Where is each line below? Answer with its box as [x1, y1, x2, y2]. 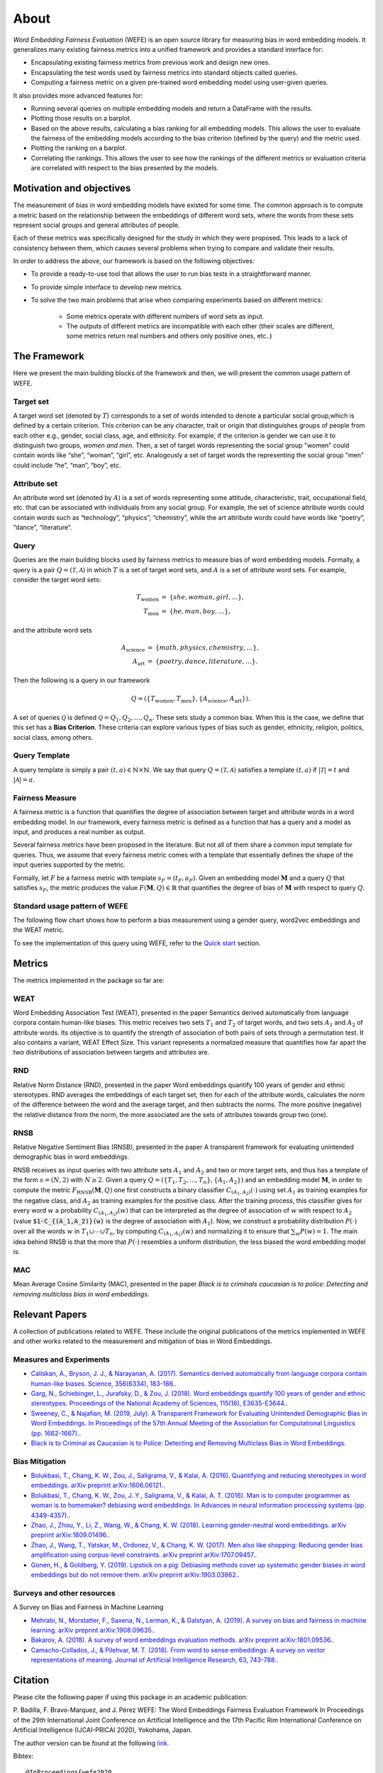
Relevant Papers [13, 1308, 87, 1321]
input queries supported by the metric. [13, 860, 126, 869]
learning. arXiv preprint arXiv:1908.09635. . [30, 1625, 155, 1634]
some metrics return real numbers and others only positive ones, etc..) [66, 332, 272, 340]
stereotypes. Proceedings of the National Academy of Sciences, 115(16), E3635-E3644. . [30, 1399, 288, 1408]
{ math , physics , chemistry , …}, [155, 643, 259, 652]
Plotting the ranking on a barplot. [30, 144, 127, 152]
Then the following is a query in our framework [13, 676, 150, 684]
